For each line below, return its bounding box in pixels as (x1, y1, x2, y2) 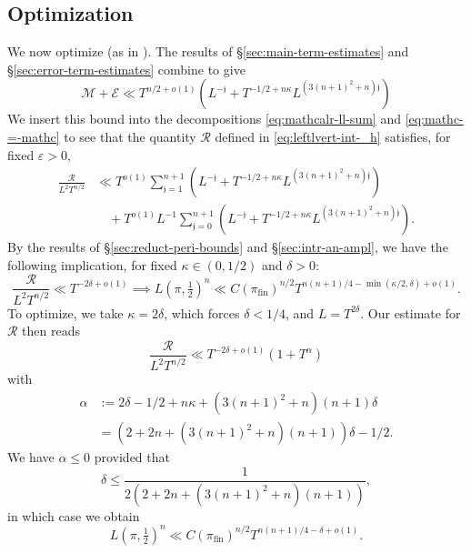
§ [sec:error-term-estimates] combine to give (7, 59, 246, 78)
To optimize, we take (7, 303, 124, 322)
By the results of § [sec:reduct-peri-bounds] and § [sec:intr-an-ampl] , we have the (7, 237, 448, 256)
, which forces (164, 303, 240, 322)
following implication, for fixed (7, 255, 177, 274)
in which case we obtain (7, 506, 140, 525)
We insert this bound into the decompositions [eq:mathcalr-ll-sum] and (7, 109, 401, 128)
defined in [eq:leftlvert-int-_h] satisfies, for (215, 126, 451, 146)
